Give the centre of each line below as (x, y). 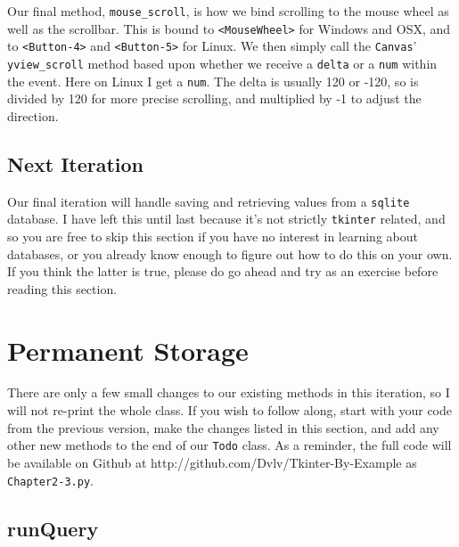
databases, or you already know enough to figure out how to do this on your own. (230, 253)
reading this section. (62, 288)
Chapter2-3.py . (50, 480)
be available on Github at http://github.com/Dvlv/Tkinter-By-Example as (212, 462)
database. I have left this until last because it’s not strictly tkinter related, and (226, 219)
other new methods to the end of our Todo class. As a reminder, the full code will (229, 445)
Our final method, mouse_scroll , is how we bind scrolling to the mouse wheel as (228, 11)
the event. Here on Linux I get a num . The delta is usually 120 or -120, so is (213, 81)
